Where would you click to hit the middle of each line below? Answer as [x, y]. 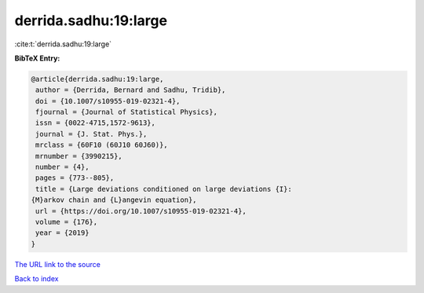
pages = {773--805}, [75, 178]
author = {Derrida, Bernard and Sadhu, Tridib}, [131, 90]
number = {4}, [62, 167]
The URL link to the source [58, 264]
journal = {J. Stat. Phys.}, [91, 134]
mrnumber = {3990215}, [79, 156]
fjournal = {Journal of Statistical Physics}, [126, 112]
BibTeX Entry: [37, 58]
